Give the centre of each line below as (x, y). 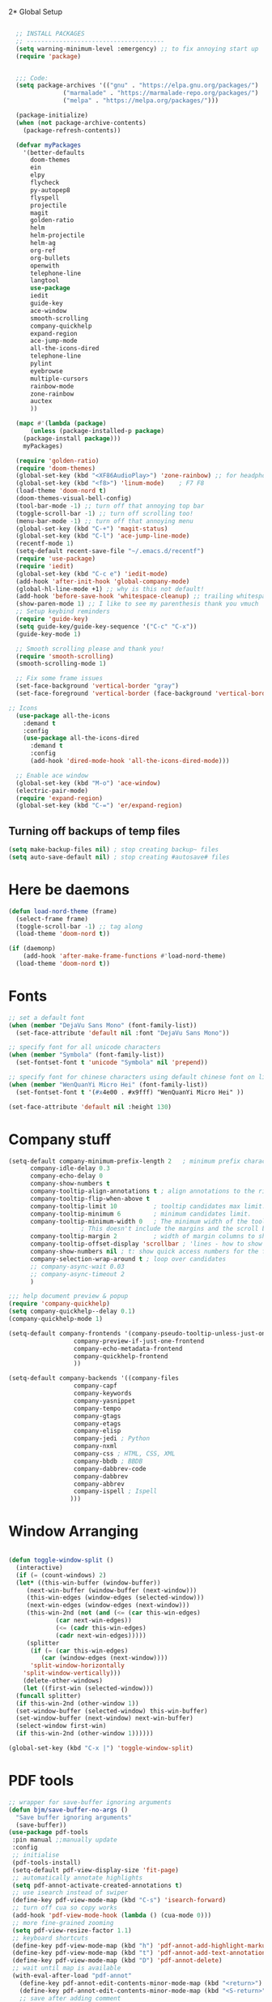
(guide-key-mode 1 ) (49, 634)
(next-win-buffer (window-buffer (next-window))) (112, 1590)
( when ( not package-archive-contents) (81, 122)
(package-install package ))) (72, 438)
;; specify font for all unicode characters (85, 1048)
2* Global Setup (36, 12)
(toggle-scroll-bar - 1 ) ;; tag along (79, 926)
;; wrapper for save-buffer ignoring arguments (90, 1802)
